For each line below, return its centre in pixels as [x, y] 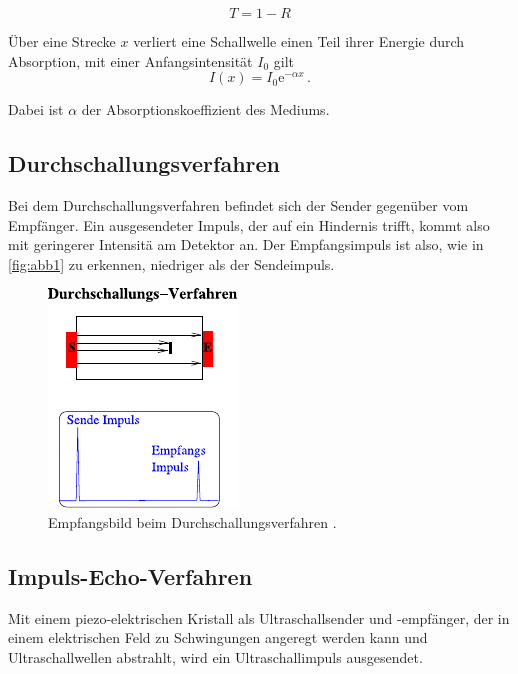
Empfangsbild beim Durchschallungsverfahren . [192, 521]
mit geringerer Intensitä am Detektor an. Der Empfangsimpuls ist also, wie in [246, 244]
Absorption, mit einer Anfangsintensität [130, 60]
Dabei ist [36, 109]
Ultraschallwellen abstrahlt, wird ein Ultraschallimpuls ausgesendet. [215, 656]
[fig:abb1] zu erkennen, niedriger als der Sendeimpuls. [171, 263]
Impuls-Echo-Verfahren [130, 575]
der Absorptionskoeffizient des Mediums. [205, 109]
